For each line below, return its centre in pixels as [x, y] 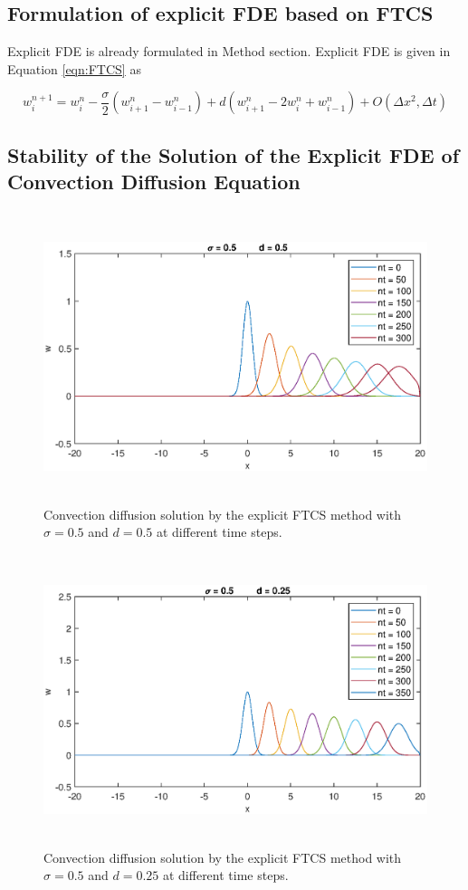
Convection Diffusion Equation [154, 182]
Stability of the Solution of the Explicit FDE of [233, 154]
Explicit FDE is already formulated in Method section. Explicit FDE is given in [229, 51]
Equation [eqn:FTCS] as [74, 68]
